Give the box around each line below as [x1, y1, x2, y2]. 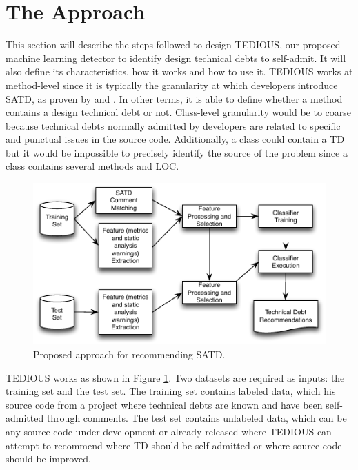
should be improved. [6, 451, 91, 466]
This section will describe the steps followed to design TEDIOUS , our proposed [6, 37, 341, 52]
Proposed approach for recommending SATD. [33, 347, 226, 362]
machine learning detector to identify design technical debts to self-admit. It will [6, 50, 346, 65]
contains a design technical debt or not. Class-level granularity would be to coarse [6, 105, 352, 119]
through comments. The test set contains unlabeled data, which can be [46, 411, 347, 425]
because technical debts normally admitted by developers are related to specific [6, 118, 341, 133]
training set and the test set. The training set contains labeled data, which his [6, 384, 336, 398]
